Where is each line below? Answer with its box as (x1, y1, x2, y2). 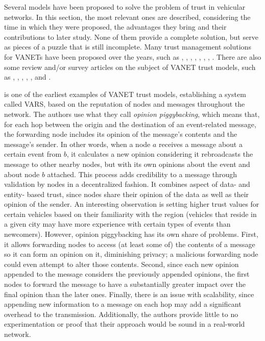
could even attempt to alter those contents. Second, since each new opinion (4, 258, 239, 269)
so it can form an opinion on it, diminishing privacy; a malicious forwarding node (4, 249, 258, 259)
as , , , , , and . (4, 71, 51, 82)
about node (4, 168, 40, 179)
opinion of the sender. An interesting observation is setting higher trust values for (4, 199, 259, 209)
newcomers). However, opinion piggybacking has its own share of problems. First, (4, 229, 258, 239)
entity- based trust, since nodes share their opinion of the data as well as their (4, 188, 249, 199)
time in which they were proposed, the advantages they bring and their (4, 21, 227, 32)
